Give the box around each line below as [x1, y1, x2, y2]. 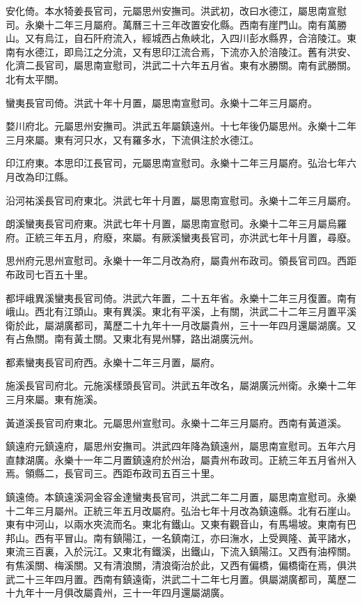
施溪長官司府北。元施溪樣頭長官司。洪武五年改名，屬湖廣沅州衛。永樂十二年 [6, 378, 356, 393]
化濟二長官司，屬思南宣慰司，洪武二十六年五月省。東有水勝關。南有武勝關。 [6, 58, 356, 73]
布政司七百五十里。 [6, 266, 93, 281]
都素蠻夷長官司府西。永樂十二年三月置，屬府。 [6, 354, 220, 369]
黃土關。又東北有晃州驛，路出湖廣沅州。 [73, 331, 259, 346]
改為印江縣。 [15, 169, 74, 183]
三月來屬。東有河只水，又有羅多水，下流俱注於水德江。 [6, 132, 259, 146]
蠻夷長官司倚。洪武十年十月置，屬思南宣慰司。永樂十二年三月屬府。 [6, 95, 317, 110]
